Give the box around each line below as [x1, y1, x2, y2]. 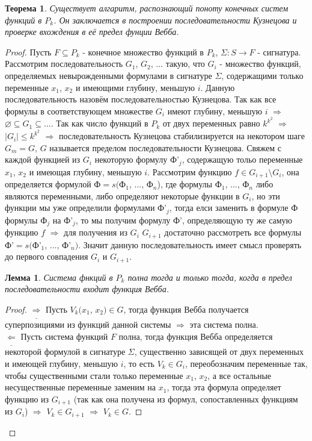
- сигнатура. [257, 45, 301, 58]
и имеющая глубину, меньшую [29, 165, 142, 178]
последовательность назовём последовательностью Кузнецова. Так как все [5, 93, 277, 105]
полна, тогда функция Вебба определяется [118, 330, 273, 342]
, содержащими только [221, 69, 304, 81]
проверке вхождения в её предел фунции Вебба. [5, 25, 179, 38]
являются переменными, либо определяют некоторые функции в [5, 189, 240, 202]
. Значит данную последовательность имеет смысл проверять [78, 238, 302, 251]
